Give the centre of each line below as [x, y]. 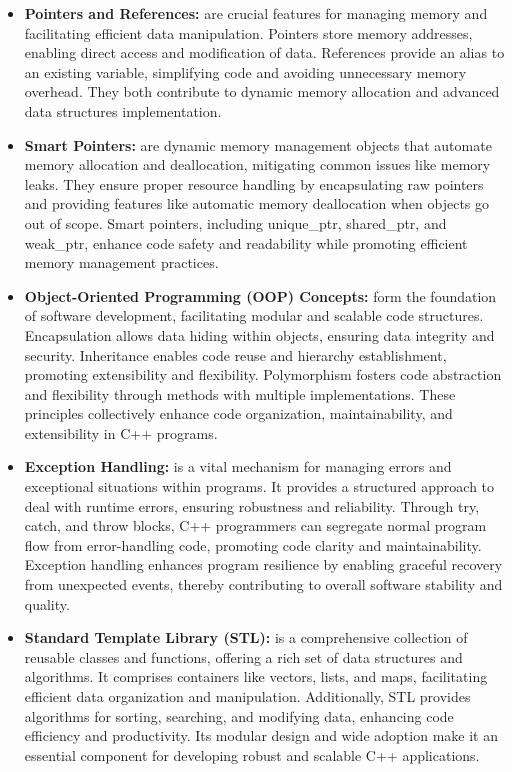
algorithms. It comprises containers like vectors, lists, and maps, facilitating [256, 676]
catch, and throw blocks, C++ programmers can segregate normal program [255, 525]
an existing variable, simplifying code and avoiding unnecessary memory [245, 71]
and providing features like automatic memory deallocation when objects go [257, 203]
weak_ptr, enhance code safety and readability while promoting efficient [246, 242]
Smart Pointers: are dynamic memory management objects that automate [258, 144]
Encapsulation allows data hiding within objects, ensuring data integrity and [259, 334]
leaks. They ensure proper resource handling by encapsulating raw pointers [254, 183]
